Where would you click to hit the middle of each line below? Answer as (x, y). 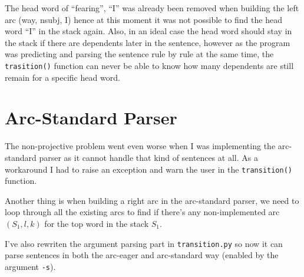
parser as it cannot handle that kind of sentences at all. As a (148, 157)
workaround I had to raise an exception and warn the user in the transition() (148, 169)
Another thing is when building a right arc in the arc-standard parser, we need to (152, 200)
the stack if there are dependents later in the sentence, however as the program (148, 42)
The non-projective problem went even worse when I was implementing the (140, 146)
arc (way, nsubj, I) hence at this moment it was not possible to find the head (143, 19)
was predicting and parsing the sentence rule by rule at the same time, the (139, 54)
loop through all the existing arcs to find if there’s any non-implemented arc (142, 212)
